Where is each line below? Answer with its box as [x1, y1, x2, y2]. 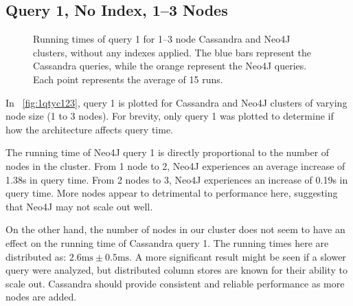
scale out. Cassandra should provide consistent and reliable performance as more [5, 276, 345, 290]
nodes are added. [5, 289, 77, 304]
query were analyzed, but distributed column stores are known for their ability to [5, 263, 348, 277]
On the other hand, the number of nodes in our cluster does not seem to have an [5, 222, 345, 237]
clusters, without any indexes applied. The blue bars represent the [33, 45, 311, 59]
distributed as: [5, 249, 67, 263]
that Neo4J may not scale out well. [5, 199, 153, 213]
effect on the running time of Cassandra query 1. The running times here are [5, 235, 329, 250]
